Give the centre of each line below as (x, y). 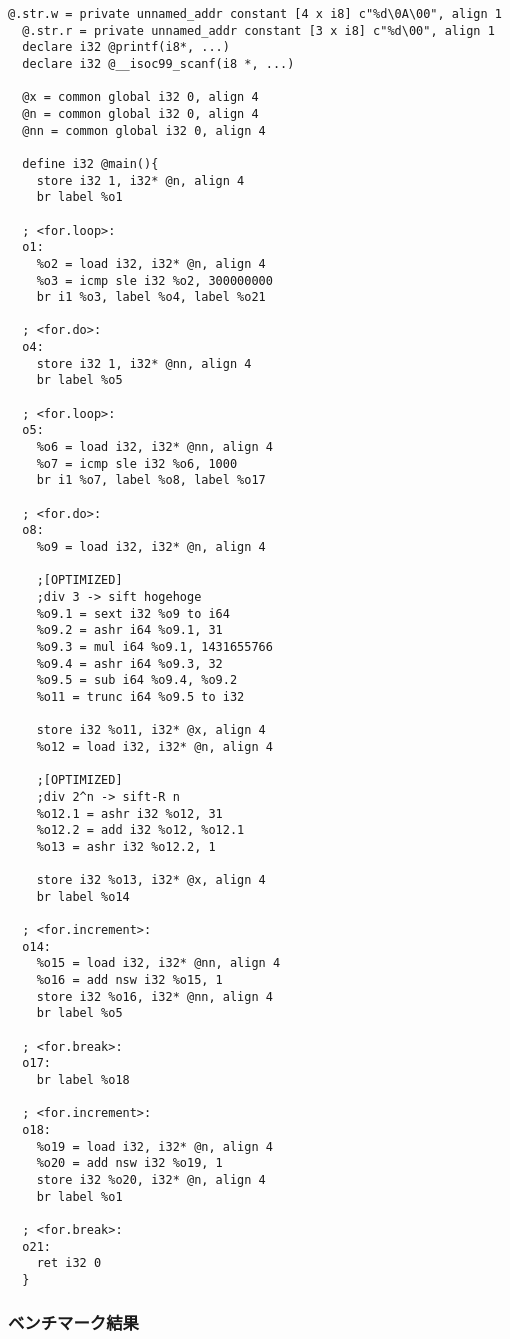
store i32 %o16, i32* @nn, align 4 (154, 996)
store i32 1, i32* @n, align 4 (140, 180)
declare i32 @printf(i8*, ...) (126, 47)
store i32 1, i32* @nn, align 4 (144, 363)
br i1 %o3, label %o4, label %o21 (151, 297)
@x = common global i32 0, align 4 (140, 97)
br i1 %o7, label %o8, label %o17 (151, 480)
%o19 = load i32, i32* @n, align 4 (154, 1146)
